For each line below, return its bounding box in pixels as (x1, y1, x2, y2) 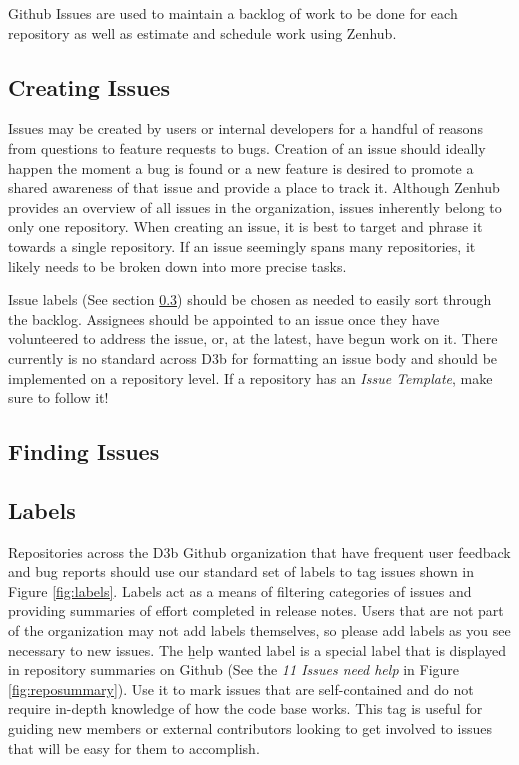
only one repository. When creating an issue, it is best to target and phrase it (8, 216, 483, 237)
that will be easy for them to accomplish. (8, 737, 260, 758)
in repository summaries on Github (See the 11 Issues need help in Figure (8, 659, 460, 680)
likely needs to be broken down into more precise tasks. (8, 255, 347, 276)
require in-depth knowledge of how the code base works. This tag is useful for (8, 698, 483, 719)
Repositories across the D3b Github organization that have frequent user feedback (8, 541, 511, 562)
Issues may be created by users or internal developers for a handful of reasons (8, 118, 483, 139)
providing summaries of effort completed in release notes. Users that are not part (8, 600, 504, 621)
